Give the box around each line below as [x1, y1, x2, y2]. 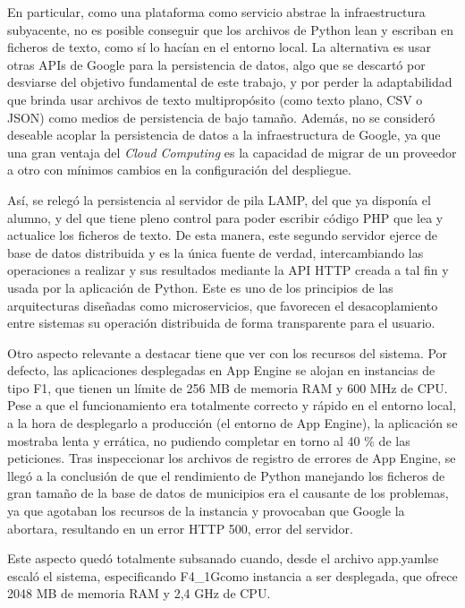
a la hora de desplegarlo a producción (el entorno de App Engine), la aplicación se [7, 414, 458, 432]
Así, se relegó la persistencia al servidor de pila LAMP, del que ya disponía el [7, 190, 431, 209]
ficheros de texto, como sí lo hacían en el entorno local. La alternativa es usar [7, 38, 431, 56]
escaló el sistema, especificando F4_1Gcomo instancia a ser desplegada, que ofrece [7, 566, 458, 585]
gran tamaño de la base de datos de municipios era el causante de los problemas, [7, 484, 449, 502]
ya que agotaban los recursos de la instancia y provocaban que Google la [7, 501, 405, 520]
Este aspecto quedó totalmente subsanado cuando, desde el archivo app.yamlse [7, 549, 439, 568]
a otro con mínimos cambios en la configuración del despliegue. [7, 160, 351, 179]
